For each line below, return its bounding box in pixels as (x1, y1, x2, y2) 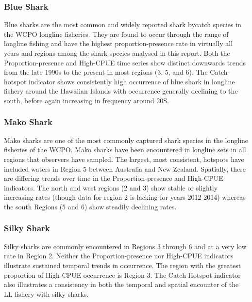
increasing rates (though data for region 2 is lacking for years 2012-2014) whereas (4, 192, 246, 202)
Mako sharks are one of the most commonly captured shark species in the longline (4, 135, 249, 145)
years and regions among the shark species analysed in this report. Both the (4, 48, 230, 58)
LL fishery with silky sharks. (4, 288, 89, 299)
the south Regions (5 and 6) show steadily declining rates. (4, 201, 177, 211)
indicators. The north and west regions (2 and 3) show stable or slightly (4, 182, 218, 192)
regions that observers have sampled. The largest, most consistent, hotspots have (4, 154, 244, 164)
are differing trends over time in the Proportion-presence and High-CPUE (4, 173, 223, 183)
